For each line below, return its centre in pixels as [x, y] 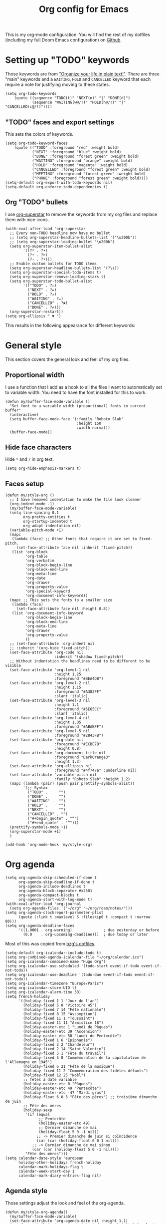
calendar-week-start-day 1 [46, 1172]
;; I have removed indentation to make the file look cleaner [76, 500]
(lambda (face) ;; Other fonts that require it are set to [74, 539]
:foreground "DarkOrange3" [82, 757]
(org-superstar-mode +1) [35, 832]
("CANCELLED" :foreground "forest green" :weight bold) [91, 169]
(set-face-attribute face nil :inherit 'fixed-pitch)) [75, 548]
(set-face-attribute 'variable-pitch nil [53, 775]
